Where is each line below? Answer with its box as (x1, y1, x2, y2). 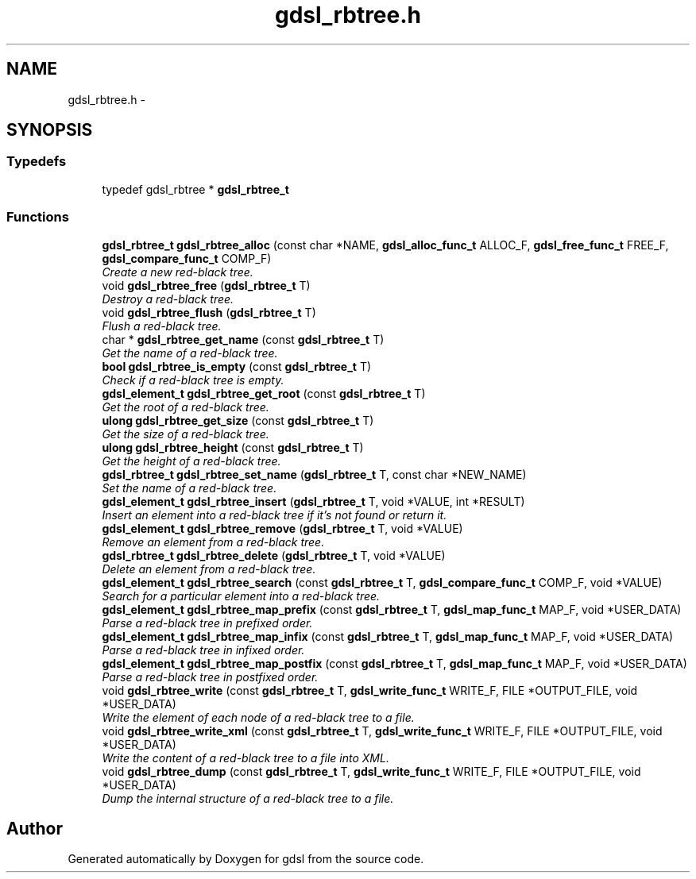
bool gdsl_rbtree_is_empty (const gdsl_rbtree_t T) (102, 359, 372, 373)
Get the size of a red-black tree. (102, 426, 269, 441)
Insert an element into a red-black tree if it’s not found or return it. (102, 507, 447, 522)
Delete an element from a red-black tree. (102, 561, 316, 576)
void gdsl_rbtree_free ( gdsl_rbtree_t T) (102, 278, 311, 292)
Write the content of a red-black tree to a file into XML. (102, 750, 389, 765)
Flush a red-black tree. (102, 318, 222, 333)
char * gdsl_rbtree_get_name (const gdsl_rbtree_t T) (102, 332, 385, 346)
